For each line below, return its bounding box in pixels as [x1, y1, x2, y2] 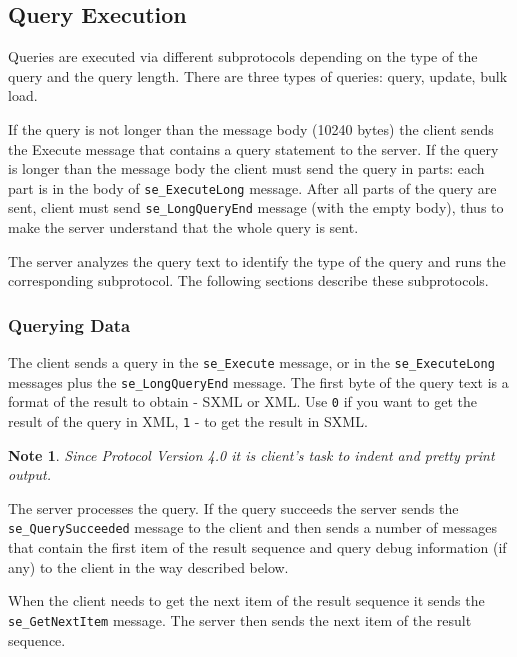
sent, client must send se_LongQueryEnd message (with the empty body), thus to [8, 197, 504, 218]
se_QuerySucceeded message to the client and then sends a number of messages [8, 517, 497, 538]
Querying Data [8, 312, 131, 337]
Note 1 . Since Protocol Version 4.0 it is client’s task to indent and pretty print [8, 444, 495, 465]
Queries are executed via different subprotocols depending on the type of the [8, 46, 478, 67]
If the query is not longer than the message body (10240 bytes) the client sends [8, 118, 494, 139]
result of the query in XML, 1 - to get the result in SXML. [8, 411, 368, 432]
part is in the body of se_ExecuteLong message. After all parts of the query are [8, 177, 497, 198]
